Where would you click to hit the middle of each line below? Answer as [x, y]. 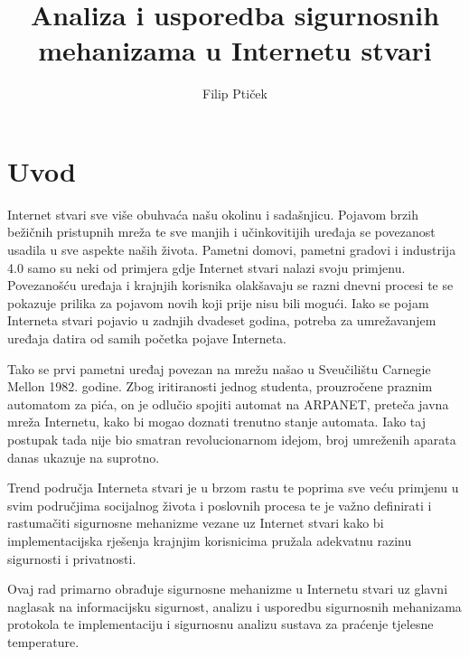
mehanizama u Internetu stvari [235, 50]
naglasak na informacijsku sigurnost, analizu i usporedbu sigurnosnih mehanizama [234, 606]
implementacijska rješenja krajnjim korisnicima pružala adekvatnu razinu [210, 540]
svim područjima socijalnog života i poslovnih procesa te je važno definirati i [220, 505]
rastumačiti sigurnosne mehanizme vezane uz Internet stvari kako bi [196, 523]
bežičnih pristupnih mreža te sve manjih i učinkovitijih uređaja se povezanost [221, 232]
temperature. [43, 641]
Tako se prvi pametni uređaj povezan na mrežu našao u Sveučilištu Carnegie [219, 368]
